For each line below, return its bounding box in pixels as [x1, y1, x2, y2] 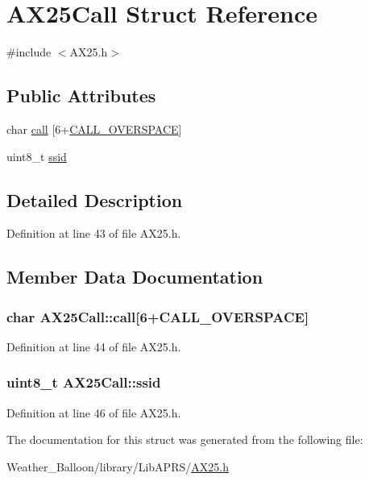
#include [6, 44, 52, 60]
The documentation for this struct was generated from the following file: [6, 431, 363, 448]
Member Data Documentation [6, 264, 263, 289]
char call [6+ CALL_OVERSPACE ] [6, 120, 182, 137]
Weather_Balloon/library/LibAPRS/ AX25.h [6, 458, 229, 475]
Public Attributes [6, 83, 156, 108]
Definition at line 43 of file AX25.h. [6, 225, 181, 242]
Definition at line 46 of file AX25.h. [6, 404, 181, 421]
